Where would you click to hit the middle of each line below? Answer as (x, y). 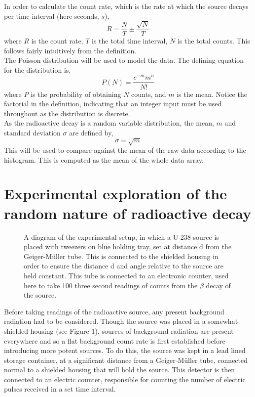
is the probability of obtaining (76, 94)
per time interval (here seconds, (52, 16)
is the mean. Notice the (212, 94)
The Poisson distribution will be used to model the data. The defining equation (124, 60)
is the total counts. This (214, 41)
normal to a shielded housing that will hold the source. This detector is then (119, 370)
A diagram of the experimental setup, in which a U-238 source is (121, 237)
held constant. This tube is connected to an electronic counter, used (126, 275)
